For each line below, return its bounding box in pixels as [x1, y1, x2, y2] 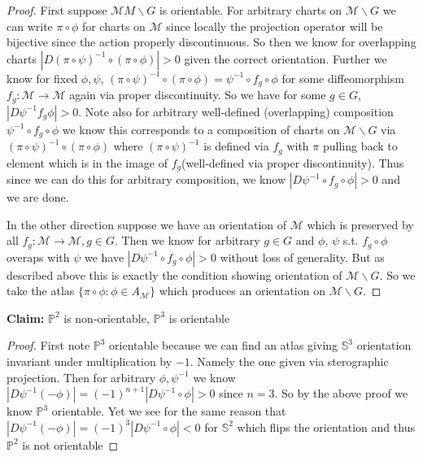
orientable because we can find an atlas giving [109, 337, 338, 354]
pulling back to [322, 137, 398, 155]
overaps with [7, 248, 70, 265]
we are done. [7, 189, 69, 206]
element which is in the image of [7, 154, 168, 171]
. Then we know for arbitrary [114, 232, 260, 249]
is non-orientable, [63, 309, 150, 326]
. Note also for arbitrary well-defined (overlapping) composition [78, 102, 394, 120]
